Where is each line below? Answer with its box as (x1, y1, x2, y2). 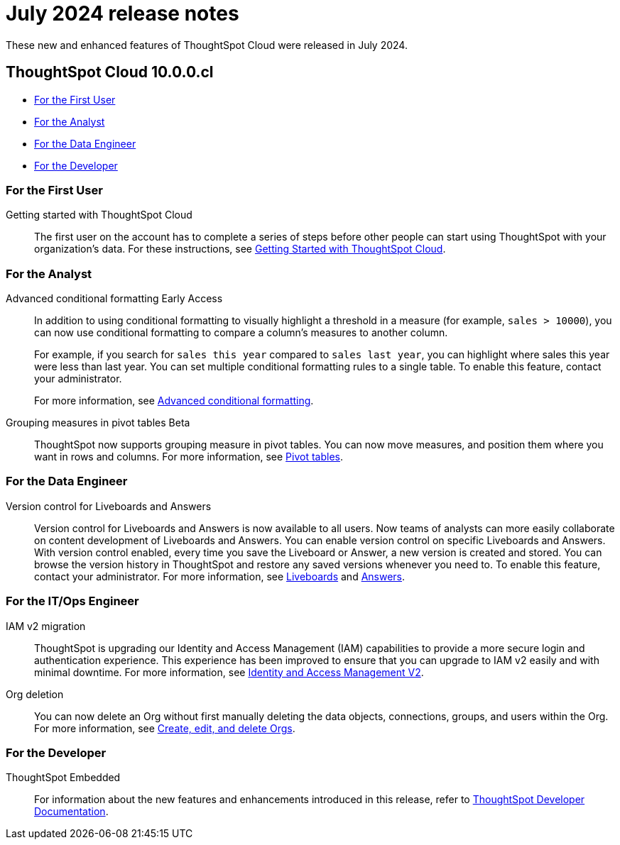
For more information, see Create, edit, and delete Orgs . (34, 722, 295, 734)
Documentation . (34, 805, 109, 818)
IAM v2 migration (6, 619, 86, 632)
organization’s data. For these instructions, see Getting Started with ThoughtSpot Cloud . (34, 243, 446, 255)
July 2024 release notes (6, 1, 239, 26)
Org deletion (6, 687, 64, 700)
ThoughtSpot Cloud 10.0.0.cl (6, 63, 214, 82)
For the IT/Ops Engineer (6, 594, 139, 609)
